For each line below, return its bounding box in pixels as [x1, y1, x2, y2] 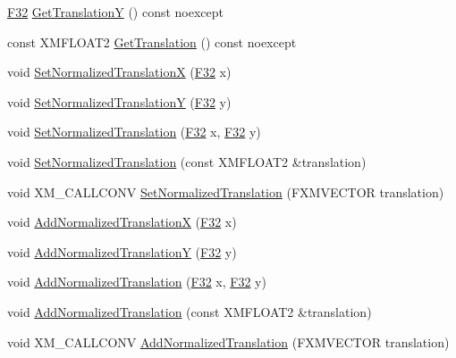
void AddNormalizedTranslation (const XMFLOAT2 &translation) [7, 302, 372, 321]
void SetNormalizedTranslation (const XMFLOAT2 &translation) [7, 152, 367, 171]
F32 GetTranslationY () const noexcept [7, 3, 224, 21]
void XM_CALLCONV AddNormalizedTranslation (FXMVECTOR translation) [7, 332, 450, 351]
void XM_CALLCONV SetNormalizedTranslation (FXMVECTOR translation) [7, 182, 444, 201]
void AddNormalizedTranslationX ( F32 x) [7, 212, 237, 231]
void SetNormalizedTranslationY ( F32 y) [7, 92, 232, 111]
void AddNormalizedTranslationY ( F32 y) [7, 242, 237, 261]
